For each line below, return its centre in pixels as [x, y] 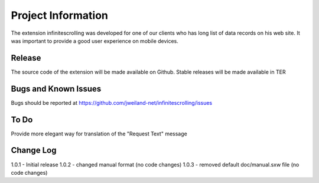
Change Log [34, 150]
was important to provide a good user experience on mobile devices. [95, 41]
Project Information [60, 15]
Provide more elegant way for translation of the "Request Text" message [99, 134]
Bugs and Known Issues [56, 89]
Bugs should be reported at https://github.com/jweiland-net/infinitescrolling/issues [112, 102]
